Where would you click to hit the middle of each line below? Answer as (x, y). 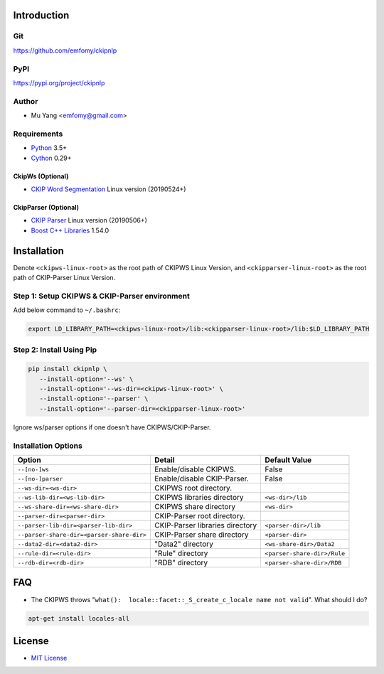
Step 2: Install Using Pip (55, 350)
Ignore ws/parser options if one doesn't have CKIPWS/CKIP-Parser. (112, 427)
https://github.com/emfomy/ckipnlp (65, 50)
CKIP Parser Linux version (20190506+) (89, 220)
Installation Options (48, 446)
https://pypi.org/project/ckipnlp (59, 82)
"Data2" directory (183, 544)
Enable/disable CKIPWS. (195, 469)
